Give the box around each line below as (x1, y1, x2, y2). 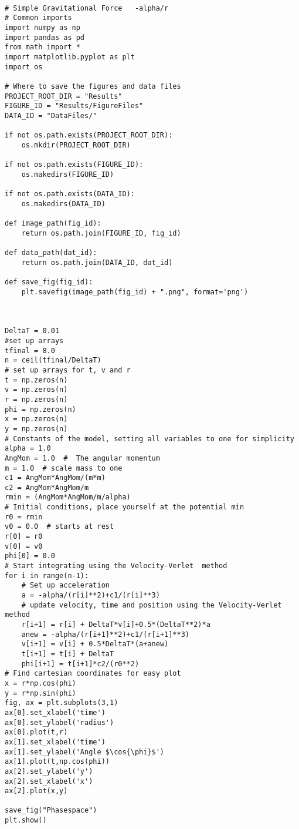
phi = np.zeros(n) (5, 405, 76, 414)
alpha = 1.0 (5, 444, 51, 453)
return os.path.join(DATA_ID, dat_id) (21, 258, 173, 267)
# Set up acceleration (21, 581, 110, 590)
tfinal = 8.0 (5, 346, 55, 355)
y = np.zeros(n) (5, 424, 68, 433)
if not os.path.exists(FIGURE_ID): (5, 160, 144, 169)
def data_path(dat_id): (5, 249, 97, 257)
